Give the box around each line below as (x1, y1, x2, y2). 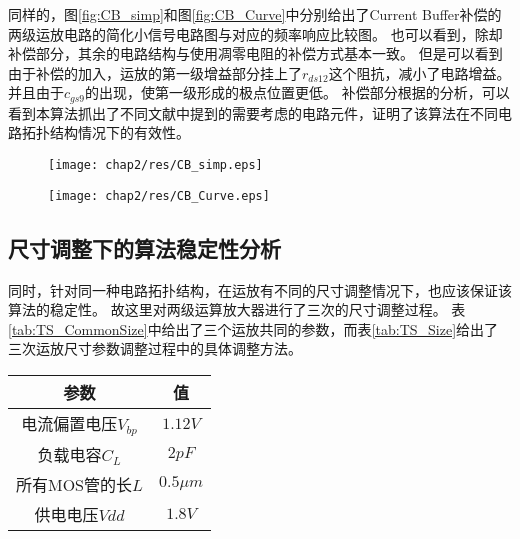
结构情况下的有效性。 (49, 122, 190, 143)
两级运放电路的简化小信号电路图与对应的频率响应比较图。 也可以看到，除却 (8, 23, 503, 44)
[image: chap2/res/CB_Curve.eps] (48, 188, 270, 203)
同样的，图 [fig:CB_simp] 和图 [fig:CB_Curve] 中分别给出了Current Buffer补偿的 (8, 4, 502, 24)
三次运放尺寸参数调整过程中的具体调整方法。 (8, 338, 302, 359)
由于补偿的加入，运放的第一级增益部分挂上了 (8, 62, 302, 83)
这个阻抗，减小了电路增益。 (328, 62, 511, 83)
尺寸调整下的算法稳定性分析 (8, 232, 281, 263)
